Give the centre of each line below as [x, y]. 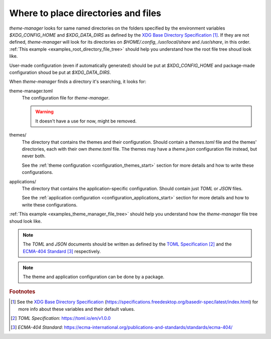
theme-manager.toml [31, 91]
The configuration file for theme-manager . [66, 98]
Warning [44, 112]
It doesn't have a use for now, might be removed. [86, 121]
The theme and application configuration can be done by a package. [94, 277]
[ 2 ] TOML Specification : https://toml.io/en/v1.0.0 [61, 318]
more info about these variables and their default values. [77, 309]
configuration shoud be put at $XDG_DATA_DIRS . [60, 72]
